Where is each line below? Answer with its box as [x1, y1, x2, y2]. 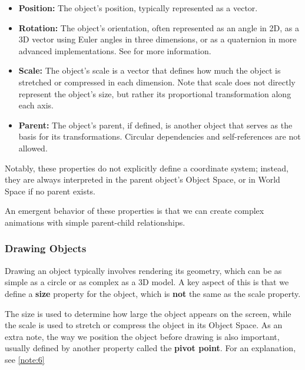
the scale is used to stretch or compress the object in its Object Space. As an [5, 319, 283, 331]
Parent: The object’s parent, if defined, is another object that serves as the [18, 118, 293, 131]
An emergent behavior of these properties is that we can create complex [5, 204, 264, 217]
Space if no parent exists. [5, 184, 95, 197]
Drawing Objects [5, 241, 87, 256]
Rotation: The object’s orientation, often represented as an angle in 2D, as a [18, 21, 299, 34]
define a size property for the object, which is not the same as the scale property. [5, 287, 301, 299]
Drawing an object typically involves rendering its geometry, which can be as [5, 264, 282, 276]
